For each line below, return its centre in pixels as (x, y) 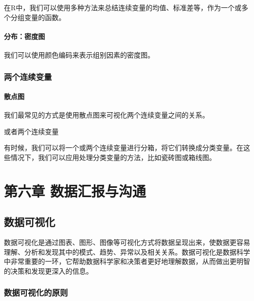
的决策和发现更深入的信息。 (48, 271)
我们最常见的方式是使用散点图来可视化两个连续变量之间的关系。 (106, 115)
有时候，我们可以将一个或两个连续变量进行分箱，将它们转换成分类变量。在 (124, 148)
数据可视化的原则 (36, 292)
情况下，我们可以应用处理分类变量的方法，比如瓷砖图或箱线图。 (113, 157)
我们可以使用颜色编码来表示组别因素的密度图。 (79, 54)
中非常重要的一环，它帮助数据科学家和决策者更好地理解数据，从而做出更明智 (127, 261)
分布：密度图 (24, 36)
